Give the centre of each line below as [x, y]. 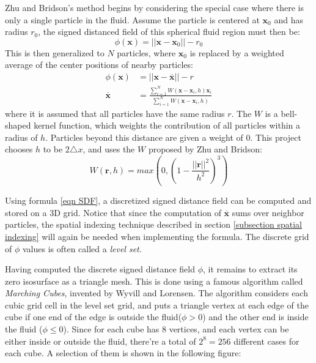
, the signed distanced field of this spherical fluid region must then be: [169, 32]
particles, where [146, 52]
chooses [19, 149]
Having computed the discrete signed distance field [100, 269]
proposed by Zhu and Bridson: [205, 149]
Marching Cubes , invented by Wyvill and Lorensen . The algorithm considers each [156, 293]
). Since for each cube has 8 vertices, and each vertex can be [176, 329]
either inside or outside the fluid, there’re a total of [101, 341]
